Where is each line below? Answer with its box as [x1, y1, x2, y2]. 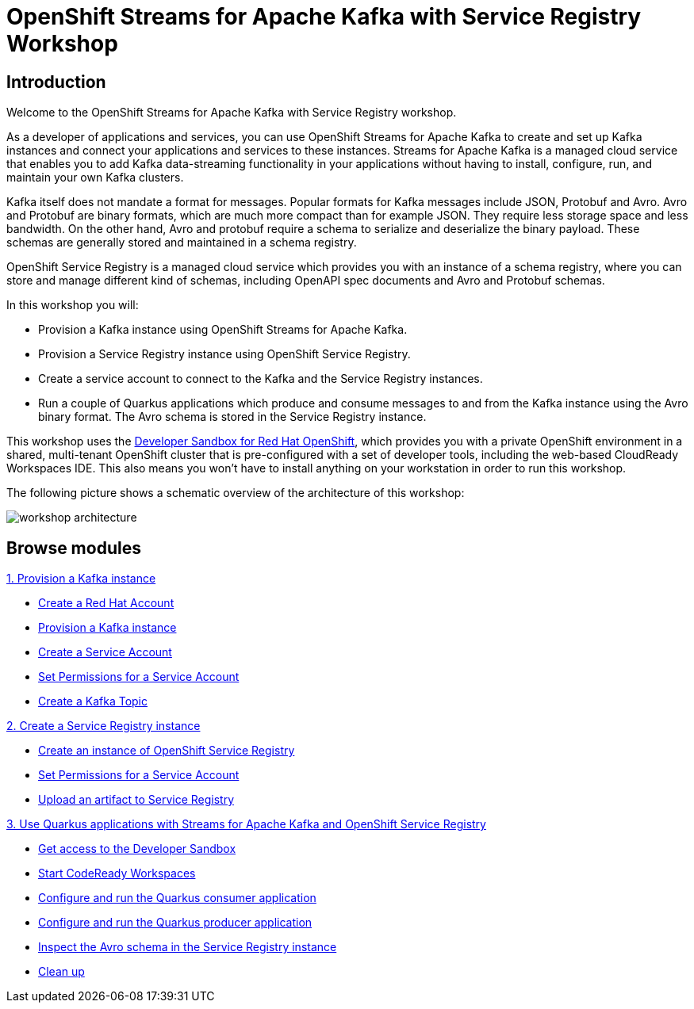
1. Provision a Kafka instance [6, 571, 156, 586]
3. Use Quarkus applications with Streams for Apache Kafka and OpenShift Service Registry [6, 817, 486, 831]
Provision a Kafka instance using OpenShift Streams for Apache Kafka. [38, 323, 408, 337]
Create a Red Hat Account [38, 596, 174, 610]
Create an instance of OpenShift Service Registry [38, 743, 295, 758]
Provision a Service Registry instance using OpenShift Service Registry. [38, 347, 411, 361]
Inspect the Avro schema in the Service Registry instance [38, 940, 337, 954]
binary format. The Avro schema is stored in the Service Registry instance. [38, 410, 427, 424]
